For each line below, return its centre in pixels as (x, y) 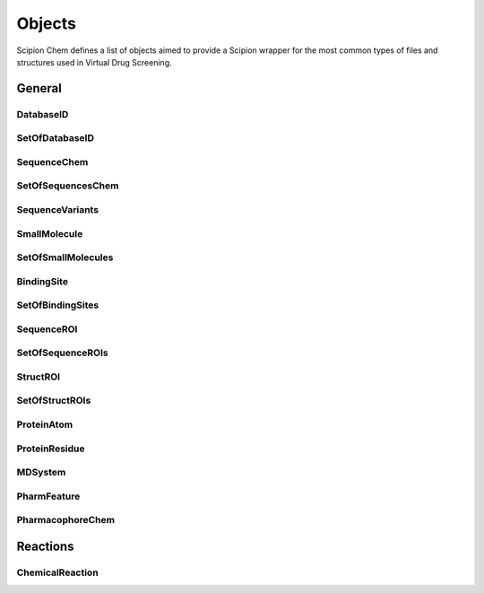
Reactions (45, 546)
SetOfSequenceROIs (62, 353)
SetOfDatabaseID (55, 138)
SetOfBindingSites (58, 305)
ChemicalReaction (57, 572)
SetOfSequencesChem (68, 186)
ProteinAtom (45, 424)
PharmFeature (48, 496)
